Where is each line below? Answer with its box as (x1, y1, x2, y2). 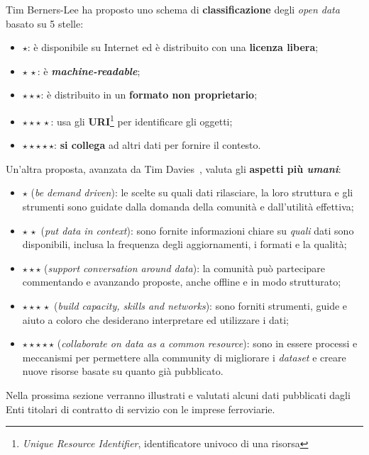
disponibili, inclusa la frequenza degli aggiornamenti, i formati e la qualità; (22, 237, 347, 252)
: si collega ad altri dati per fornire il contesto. (54, 137, 261, 152)
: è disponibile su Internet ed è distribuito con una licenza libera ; (27, 40, 319, 55)
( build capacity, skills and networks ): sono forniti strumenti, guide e (54, 298, 348, 313)
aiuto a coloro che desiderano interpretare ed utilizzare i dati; (22, 312, 289, 327)
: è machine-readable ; (37, 63, 141, 78)
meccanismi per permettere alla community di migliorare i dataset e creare (22, 349, 346, 364)
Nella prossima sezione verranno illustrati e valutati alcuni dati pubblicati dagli (6, 387, 351, 402)
